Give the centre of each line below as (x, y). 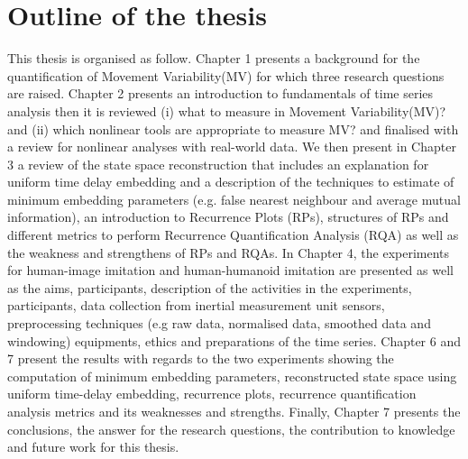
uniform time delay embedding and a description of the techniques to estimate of (231, 182)
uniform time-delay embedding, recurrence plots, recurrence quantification (212, 394)
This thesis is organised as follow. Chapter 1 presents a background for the (214, 58)
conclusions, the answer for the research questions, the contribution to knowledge (231, 429)
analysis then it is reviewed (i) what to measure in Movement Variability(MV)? (227, 110)
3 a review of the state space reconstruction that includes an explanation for (218, 164)
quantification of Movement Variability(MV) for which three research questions (226, 75)
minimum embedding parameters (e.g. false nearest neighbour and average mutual (234, 199)
